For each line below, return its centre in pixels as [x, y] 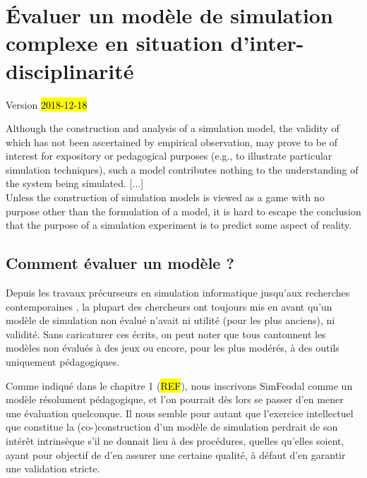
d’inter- [267, 43]
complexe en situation [114, 43]
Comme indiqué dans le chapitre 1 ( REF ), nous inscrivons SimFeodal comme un [179, 385]
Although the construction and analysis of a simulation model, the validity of [173, 128]
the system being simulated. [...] [75, 183]
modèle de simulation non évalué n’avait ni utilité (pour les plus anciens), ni [170, 320]
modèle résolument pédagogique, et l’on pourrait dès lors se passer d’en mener [175, 399]
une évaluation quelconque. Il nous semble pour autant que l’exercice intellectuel [180, 413]
